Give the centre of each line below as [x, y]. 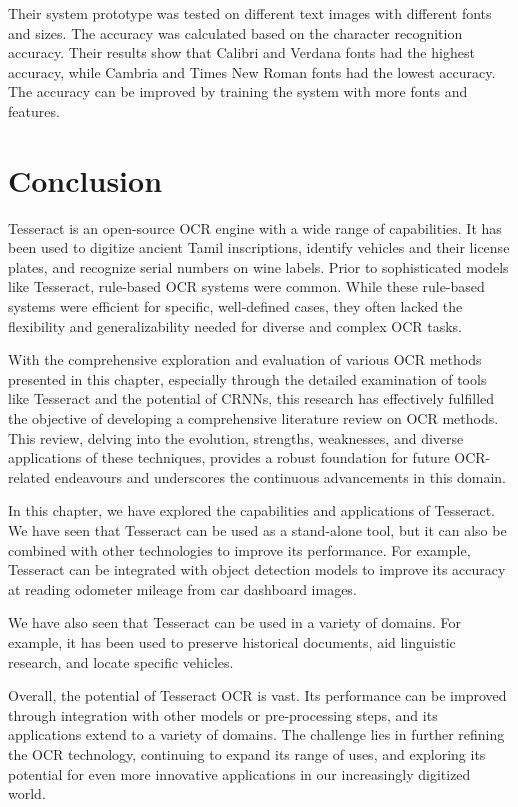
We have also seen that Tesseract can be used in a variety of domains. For [234, 622]
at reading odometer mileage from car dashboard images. [182, 588]
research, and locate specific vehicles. [121, 661]
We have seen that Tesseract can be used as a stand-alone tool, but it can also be [257, 530]
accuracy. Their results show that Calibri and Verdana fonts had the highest [241, 52]
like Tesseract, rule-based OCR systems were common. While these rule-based [246, 286]
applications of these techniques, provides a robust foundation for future [229, 457]
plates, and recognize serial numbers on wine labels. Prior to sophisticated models [258, 266]
